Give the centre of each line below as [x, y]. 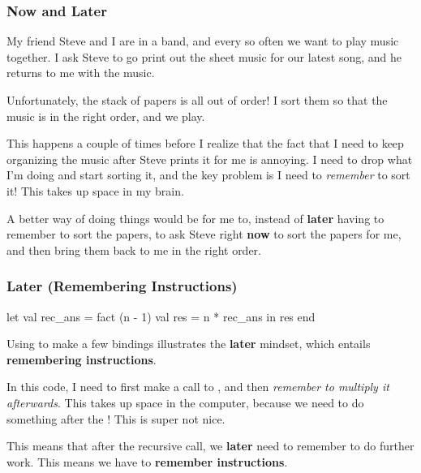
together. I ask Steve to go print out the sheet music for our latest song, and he [204, 56]
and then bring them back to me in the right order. [134, 249]
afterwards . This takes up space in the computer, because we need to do [185, 402]
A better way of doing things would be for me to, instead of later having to [195, 218]
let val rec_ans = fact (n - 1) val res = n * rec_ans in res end [161, 316]
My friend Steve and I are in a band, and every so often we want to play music [203, 41]
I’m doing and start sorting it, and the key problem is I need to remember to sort [208, 175]
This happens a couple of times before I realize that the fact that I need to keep [205, 143]
